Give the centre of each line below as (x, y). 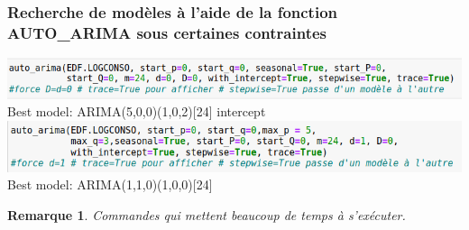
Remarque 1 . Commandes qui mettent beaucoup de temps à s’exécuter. (207, 214)
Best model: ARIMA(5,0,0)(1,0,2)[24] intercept (137, 111)
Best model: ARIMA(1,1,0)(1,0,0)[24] (110, 184)
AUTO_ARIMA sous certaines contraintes (167, 32)
